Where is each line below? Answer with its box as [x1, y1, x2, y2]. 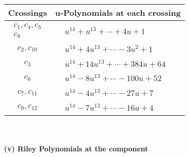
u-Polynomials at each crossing [55, 7, 181, 18]
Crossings [8, 7, 47, 18]
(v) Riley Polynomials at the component [4, 143, 148, 154]
